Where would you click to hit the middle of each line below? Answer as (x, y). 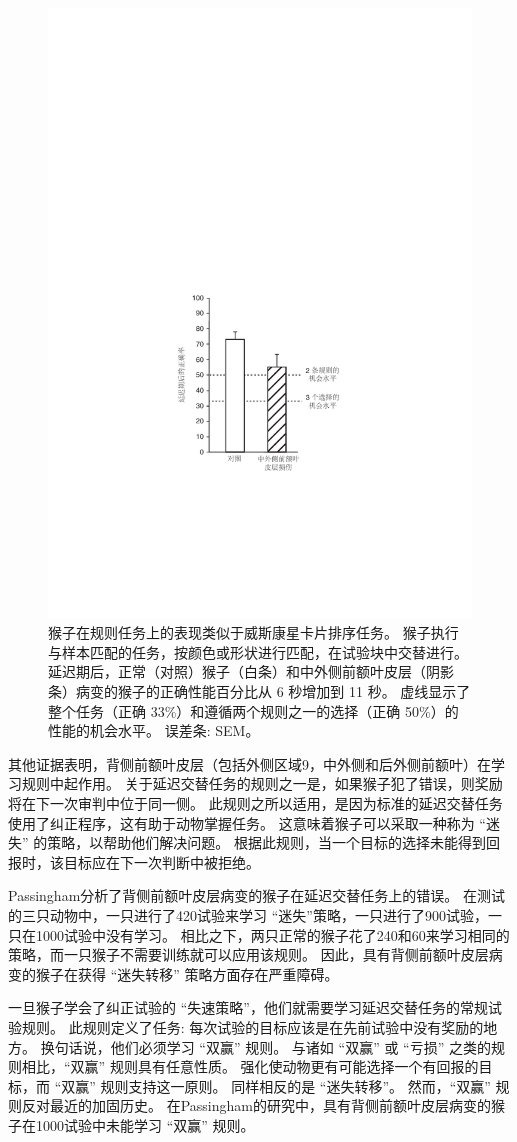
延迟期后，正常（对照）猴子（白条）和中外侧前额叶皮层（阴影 (251, 671)
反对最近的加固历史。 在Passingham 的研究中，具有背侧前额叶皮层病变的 (256, 1105)
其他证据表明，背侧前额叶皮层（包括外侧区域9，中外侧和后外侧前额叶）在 (249, 763)
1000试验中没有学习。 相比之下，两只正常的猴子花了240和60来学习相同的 (272, 934)
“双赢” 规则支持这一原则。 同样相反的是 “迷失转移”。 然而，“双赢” (272, 1085)
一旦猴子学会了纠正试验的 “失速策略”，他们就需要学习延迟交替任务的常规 (248, 1007)
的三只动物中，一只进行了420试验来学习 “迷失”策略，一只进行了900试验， (248, 914)
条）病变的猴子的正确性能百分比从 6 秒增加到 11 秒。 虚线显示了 (259, 691)
